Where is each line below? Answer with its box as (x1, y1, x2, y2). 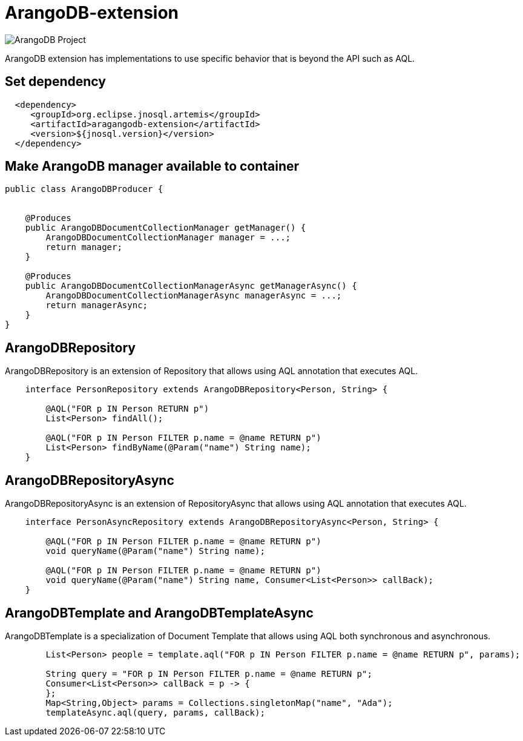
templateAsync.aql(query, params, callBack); (45, 707, 265, 717)
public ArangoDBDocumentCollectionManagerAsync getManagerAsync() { (25, 281, 357, 291)
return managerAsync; (45, 300, 148, 311)
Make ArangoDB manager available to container (5, 159, 300, 174)
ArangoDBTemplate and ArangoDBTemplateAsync (5, 605, 314, 621)
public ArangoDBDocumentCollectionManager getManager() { (25, 223, 306, 233)
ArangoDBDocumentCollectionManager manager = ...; (45, 232, 291, 243)
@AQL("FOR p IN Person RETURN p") (45, 404, 209, 414)
